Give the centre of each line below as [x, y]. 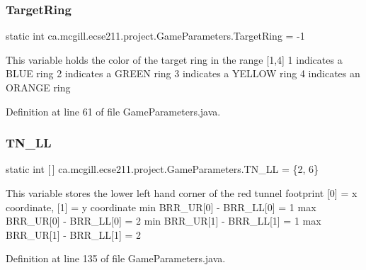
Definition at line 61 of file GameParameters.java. [113, 111]
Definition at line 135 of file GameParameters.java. [116, 258]
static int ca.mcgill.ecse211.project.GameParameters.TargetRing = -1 [155, 36]
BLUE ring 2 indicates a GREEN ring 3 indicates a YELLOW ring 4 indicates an [183, 73]
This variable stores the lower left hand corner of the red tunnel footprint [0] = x [182, 193]
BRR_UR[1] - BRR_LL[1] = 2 [74, 234]
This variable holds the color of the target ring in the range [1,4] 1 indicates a [174, 59]
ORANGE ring [38, 87]
